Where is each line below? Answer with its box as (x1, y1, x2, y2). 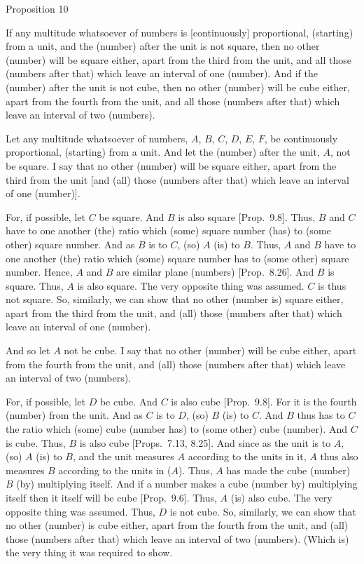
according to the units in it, (188, 449, 307, 464)
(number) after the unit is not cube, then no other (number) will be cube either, (6, 79, 350, 94)
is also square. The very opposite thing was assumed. (77, 278, 304, 293)
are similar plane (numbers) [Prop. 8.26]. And (116, 264, 314, 279)
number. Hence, (6, 264, 73, 279)
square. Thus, (6, 278, 64, 293)
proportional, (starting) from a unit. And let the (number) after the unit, (6, 145, 320, 159)
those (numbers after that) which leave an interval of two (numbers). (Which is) (6, 531, 349, 546)
